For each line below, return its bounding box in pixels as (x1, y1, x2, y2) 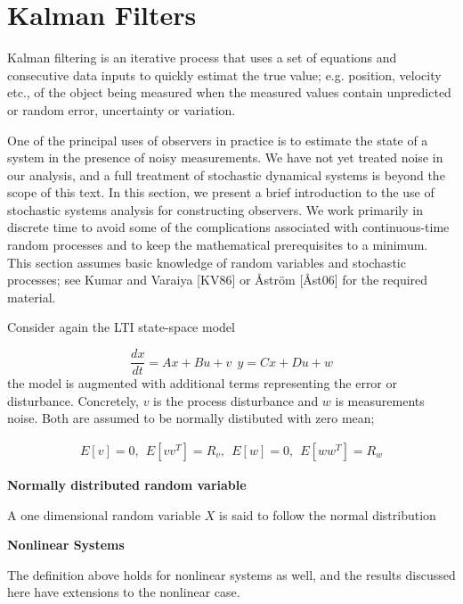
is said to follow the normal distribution (219, 505, 436, 524)
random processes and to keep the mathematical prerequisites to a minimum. (7, 236, 428, 254)
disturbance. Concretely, (7, 391, 139, 410)
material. (7, 287, 56, 306)
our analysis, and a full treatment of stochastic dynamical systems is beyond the (7, 165, 445, 184)
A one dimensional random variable (7, 505, 201, 524)
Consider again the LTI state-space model (7, 318, 235, 336)
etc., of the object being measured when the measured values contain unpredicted (7, 83, 451, 102)
